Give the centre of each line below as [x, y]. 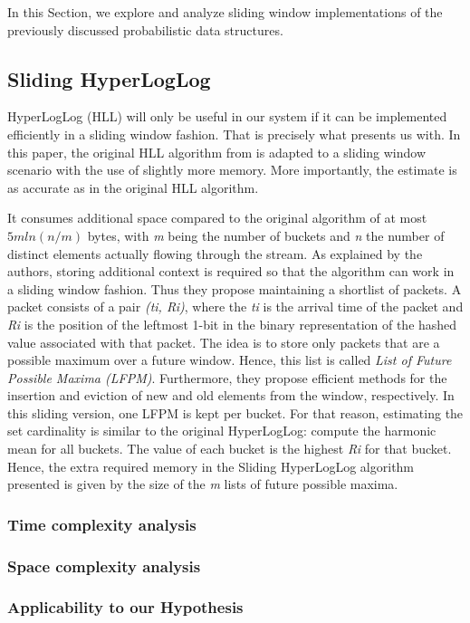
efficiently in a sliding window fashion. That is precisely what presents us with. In [234, 134]
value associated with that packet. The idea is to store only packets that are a [224, 342]
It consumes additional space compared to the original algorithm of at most [217, 218]
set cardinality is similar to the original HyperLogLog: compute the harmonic [222, 431]
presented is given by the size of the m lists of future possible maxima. [203, 484]
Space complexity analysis [104, 565]
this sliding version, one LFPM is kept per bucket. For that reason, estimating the [235, 412]
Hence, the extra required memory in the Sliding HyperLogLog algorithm [211, 466]
